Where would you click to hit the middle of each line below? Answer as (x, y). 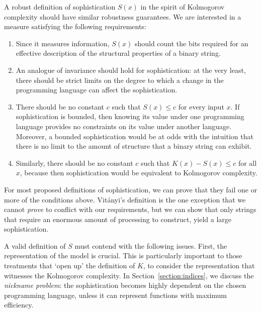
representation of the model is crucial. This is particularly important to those (123, 255)
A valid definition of (35, 245)
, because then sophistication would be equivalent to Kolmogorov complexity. (139, 173)
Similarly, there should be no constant (74, 163)
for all (247, 163)
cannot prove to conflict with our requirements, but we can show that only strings (130, 209)
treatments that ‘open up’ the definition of (70, 266)
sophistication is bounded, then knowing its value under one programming (130, 116)
